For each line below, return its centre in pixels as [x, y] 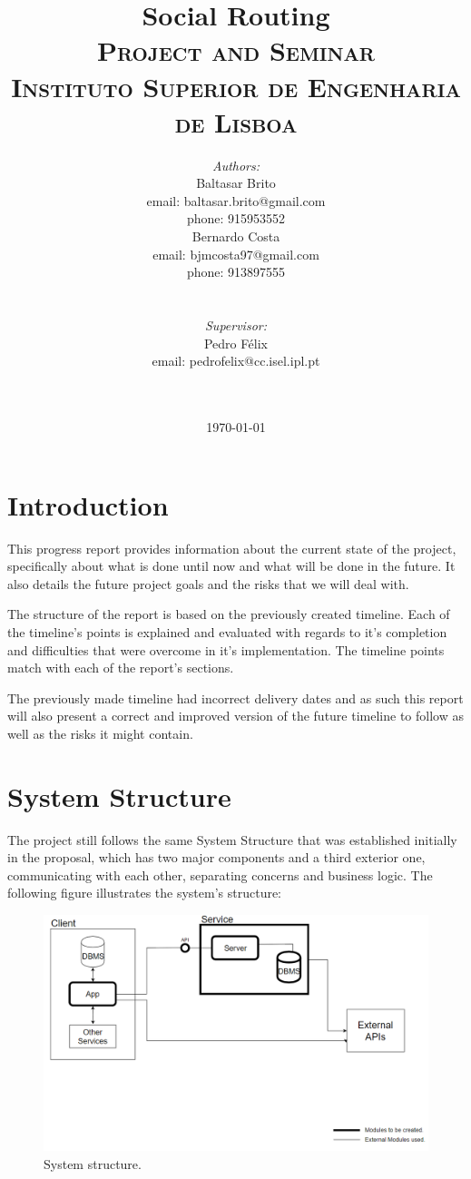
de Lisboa [236, 121]
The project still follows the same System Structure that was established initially [232, 839]
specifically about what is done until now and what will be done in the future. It [231, 566]
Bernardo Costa [236, 236]
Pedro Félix [236, 343]
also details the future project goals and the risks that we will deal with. [208, 583]
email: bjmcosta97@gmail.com [236, 254]
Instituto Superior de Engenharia [236, 86]
